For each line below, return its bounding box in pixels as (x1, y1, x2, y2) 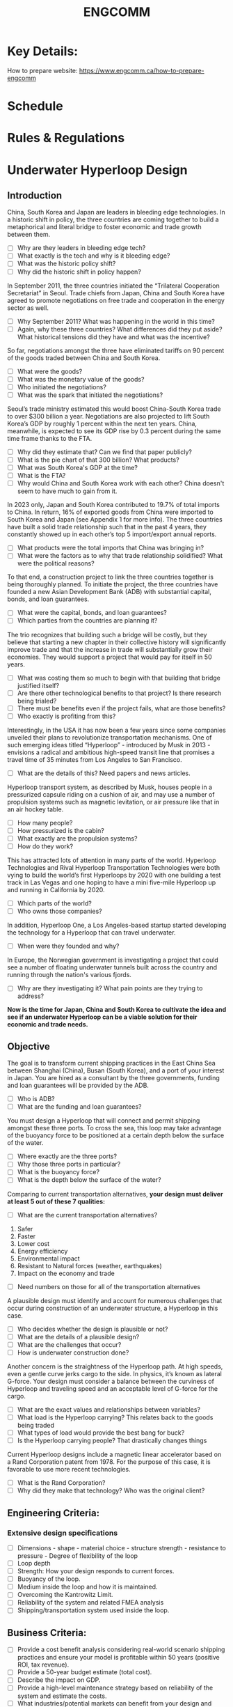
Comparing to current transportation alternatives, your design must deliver (7, 1190, 224, 1198)
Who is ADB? (17, 1095, 55, 1103)
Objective (7, 1040, 51, 1052)
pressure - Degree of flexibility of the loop (17, 1552, 138, 1560)
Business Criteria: (7, 1627, 87, 1639)
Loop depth (17, 1559, 51, 1567)
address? (17, 992, 44, 1000)
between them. (7, 231, 51, 239)
